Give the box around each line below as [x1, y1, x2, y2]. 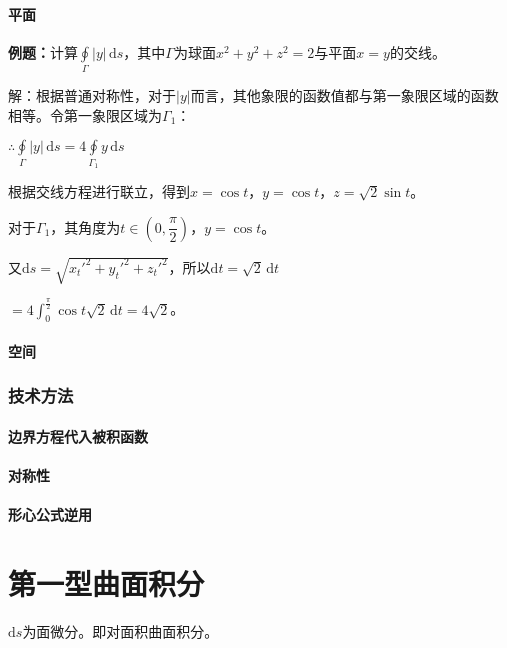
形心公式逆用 [8, 504, 92, 525]
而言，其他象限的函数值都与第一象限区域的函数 [190, 85, 499, 106]
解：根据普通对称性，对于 [8, 85, 176, 106]
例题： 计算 [8, 41, 78, 62]
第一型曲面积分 [8, 563, 205, 604]
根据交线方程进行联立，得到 [8, 181, 190, 202]
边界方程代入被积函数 [8, 425, 148, 446]
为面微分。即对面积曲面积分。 [22, 621, 219, 642]
